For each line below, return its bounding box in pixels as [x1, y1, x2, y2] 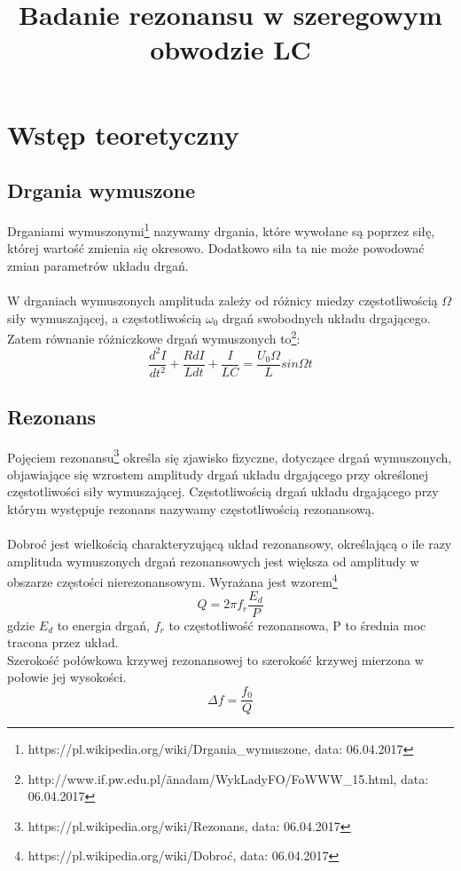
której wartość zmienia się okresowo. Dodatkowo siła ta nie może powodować [7, 239, 425, 257]
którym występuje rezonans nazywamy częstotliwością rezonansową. [7, 499, 375, 518]
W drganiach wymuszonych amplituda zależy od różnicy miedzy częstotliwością [7, 290, 438, 309]
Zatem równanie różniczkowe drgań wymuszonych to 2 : [7, 327, 301, 347]
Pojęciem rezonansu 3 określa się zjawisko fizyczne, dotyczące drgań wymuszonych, [7, 445, 452, 466]
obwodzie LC [150, 31, 311, 67]
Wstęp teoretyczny [7, 115, 239, 152]
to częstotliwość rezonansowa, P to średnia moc [168, 615, 426, 634]
